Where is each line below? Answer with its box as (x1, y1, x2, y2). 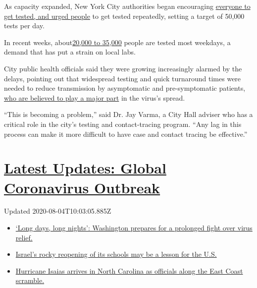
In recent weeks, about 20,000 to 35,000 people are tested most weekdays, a (4, 37, 231, 47)
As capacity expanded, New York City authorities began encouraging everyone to (4, 1, 251, 11)
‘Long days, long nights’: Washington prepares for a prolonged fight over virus (15, 223, 253, 233)
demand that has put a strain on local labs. (4, 47, 136, 57)
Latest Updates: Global (4, 158, 166, 178)
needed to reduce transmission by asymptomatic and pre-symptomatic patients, (4, 83, 246, 93)
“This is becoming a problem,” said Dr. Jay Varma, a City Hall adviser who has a (4, 109, 253, 119)
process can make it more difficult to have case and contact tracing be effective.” (4, 128, 248, 139)
